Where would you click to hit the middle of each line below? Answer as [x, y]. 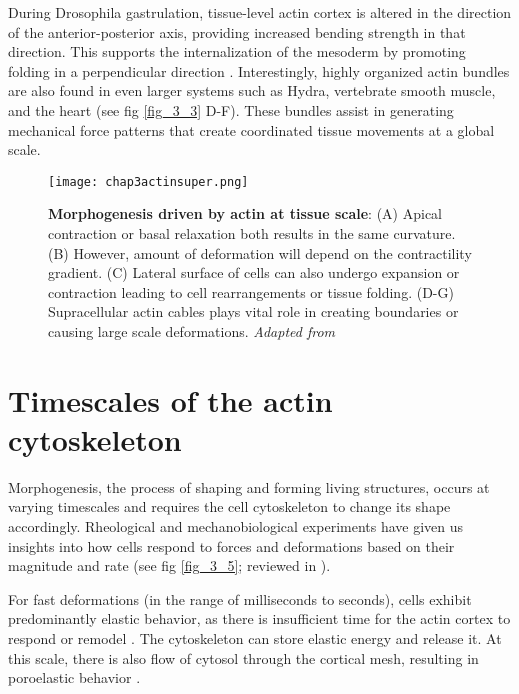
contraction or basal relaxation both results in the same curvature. [252, 233]
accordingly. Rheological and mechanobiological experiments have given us [236, 526]
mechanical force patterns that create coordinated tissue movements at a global [251, 129]
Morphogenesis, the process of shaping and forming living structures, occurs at [249, 486]
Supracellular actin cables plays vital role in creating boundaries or [253, 311]
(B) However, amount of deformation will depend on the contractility [260, 252]
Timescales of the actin [170, 399]
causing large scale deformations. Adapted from [192, 330]
